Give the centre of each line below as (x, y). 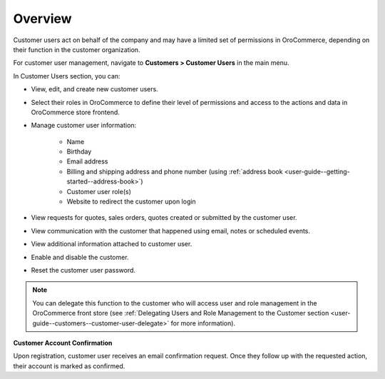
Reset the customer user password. (83, 270)
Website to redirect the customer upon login (131, 202)
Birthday (79, 152)
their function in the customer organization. (77, 49)
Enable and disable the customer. (80, 257)
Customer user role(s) (99, 191)
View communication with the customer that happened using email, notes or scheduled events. (170, 231)
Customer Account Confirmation (63, 343)
